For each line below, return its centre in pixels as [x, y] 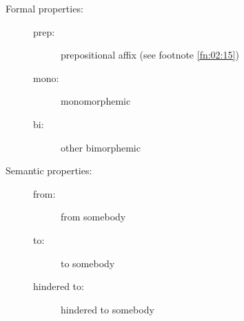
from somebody [93, 217]
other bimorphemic [101, 147]
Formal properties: [44, 8]
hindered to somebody [108, 309]
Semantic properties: [49, 170]
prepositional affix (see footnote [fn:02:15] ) [150, 55]
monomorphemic [96, 101]
